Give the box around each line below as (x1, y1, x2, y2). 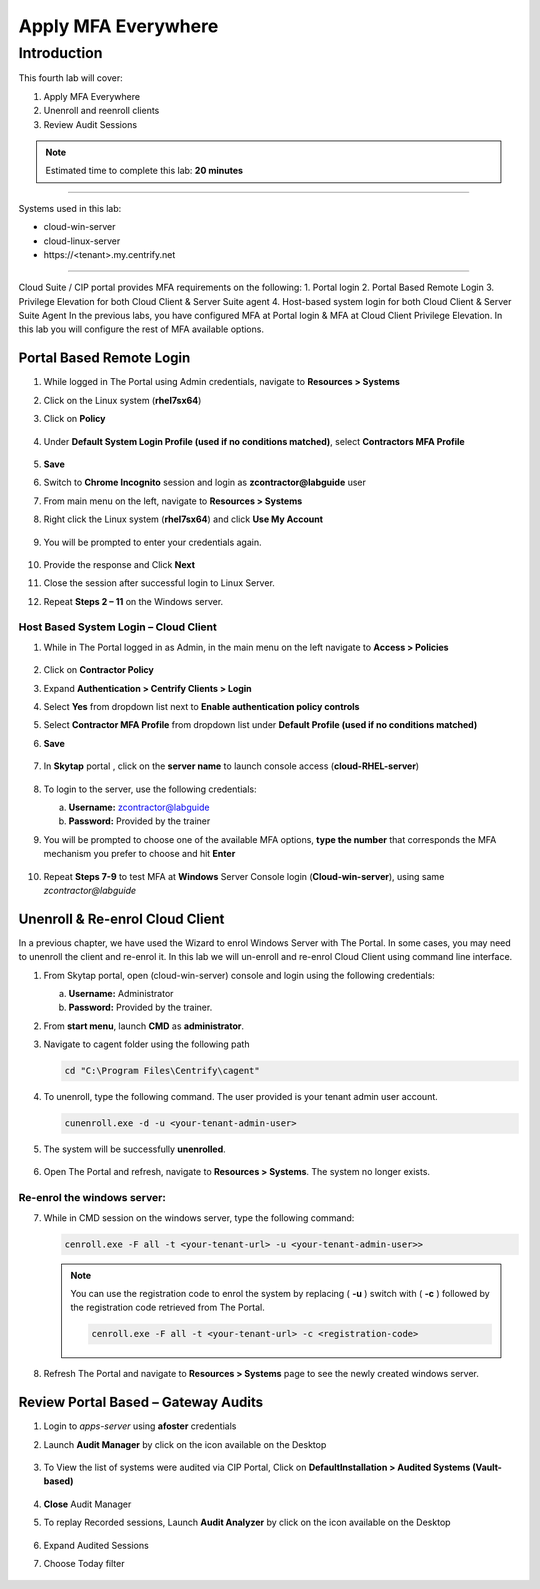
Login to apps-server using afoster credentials (43, 1420, 237, 1432)
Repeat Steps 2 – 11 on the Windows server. (43, 595, 224, 607)
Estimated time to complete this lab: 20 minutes (45, 165, 244, 177)
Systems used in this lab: (18, 202, 122, 214)
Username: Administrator (68, 987, 174, 999)
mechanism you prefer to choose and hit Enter (43, 848, 236, 860)
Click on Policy (43, 413, 106, 425)
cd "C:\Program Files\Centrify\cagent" (64, 1065, 260, 1077)
